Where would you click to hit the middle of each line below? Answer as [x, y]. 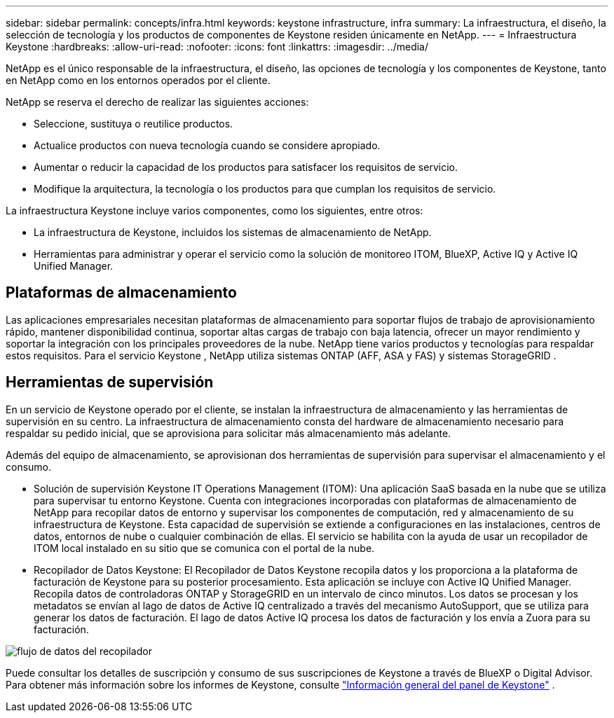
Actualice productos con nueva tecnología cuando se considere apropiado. [207, 145]
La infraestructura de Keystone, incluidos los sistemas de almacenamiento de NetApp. [233, 232]
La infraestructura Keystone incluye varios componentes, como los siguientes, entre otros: [214, 210]
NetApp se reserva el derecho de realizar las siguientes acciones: [157, 102]
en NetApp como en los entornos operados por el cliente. [138, 80]
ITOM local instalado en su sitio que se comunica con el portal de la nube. [204, 548]
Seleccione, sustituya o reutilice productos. [134, 124]
